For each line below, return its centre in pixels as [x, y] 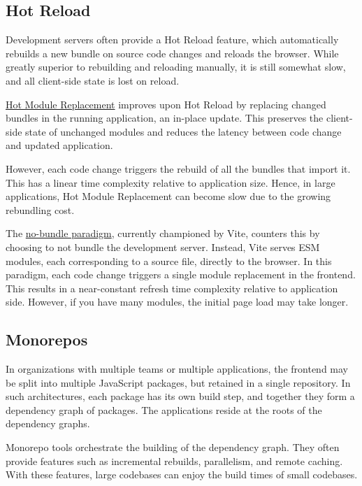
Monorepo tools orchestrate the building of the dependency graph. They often [173, 447]
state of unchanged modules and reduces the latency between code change [183, 131]
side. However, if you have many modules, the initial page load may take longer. [177, 302]
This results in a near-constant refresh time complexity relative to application [172, 288]
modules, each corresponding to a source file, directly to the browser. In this [169, 260]
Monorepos [47, 340]
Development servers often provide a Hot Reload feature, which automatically [172, 40]
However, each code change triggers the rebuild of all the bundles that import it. [178, 168]
